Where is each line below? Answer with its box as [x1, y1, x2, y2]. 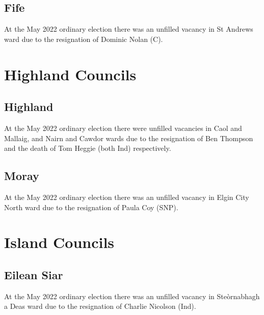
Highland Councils [4, 63, 137, 84]
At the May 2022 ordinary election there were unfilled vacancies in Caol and [4, 122, 242, 133]
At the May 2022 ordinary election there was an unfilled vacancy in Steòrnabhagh [4, 290, 260, 301]
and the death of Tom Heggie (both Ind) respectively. [4, 143, 171, 153]
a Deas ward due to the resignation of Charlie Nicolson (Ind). [4, 301, 196, 311]
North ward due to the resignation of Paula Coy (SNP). [4, 201, 178, 212]
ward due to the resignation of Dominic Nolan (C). [4, 33, 163, 44]
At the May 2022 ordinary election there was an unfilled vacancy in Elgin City [4, 191, 249, 202]
